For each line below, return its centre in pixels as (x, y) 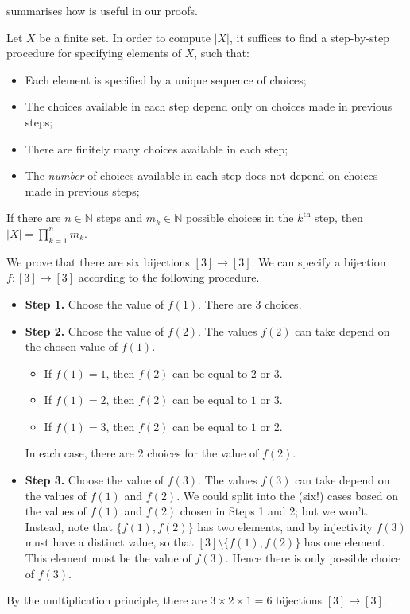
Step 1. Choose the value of (95, 303)
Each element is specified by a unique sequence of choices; (166, 79)
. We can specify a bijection (319, 261)
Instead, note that (69, 526)
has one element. (344, 542)
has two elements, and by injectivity (285, 526)
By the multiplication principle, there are (106, 600)
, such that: (222, 53)
